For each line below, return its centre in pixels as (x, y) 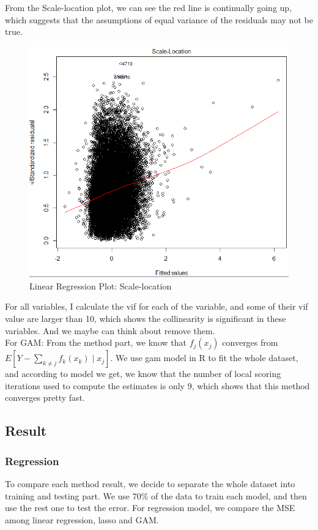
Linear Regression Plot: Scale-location (101, 286)
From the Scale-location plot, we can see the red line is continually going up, (149, 7)
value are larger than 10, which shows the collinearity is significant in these (146, 319)
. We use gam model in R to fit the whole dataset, (204, 358)
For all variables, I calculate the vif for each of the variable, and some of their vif (157, 306)
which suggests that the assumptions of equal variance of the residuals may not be (159, 19)
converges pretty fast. (45, 397)
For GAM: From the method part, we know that (96, 342)
